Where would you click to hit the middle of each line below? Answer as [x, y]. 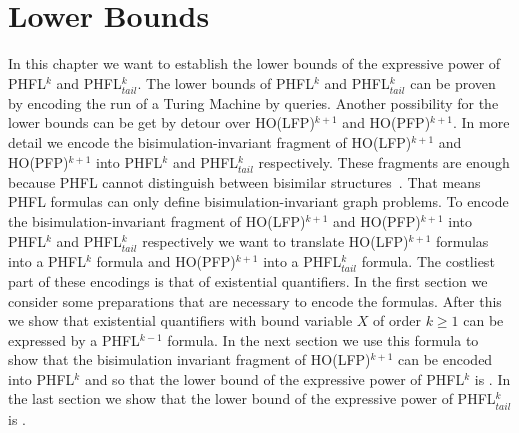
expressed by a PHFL [74, 339]
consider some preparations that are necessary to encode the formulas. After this [255, 300]
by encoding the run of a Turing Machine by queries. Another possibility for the [253, 102]
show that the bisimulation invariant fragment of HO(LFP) [189, 359]
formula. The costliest [428, 260]
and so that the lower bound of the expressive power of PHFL [274, 378]
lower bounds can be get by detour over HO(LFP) [161, 122]
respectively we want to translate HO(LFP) [275, 240]
